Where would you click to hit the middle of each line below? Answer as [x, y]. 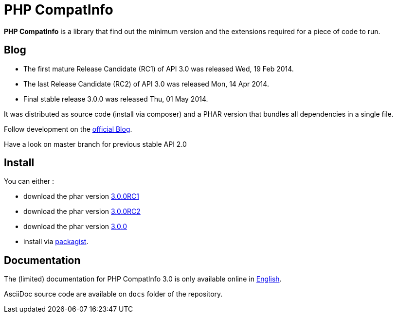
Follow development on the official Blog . [68, 129]
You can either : [29, 181]
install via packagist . [56, 242]
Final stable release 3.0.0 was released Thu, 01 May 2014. [116, 99]
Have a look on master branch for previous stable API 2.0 [95, 144]
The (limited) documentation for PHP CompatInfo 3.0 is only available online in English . [143, 279]
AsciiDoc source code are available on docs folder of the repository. [113, 294]
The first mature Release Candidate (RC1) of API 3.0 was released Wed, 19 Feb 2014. [159, 69]
